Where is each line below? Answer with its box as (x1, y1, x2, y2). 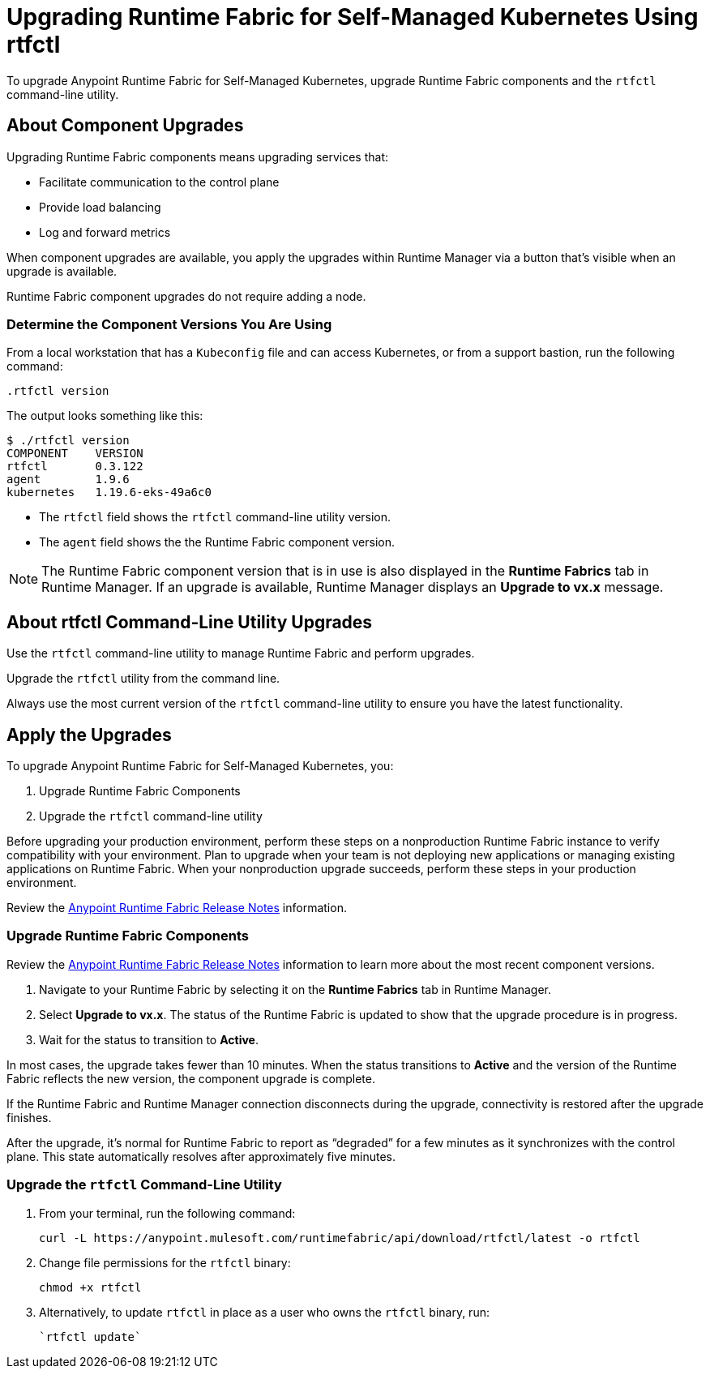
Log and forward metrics (39, 225, 171, 239)
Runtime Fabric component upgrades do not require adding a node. (6, 289, 366, 303)
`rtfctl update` (39, 1330, 142, 1343)
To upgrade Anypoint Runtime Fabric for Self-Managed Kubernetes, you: (6, 759, 394, 773)
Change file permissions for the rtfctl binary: (39, 1255, 291, 1270)
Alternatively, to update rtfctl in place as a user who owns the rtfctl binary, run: (39, 1304, 490, 1319)
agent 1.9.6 (6, 473, 130, 486)
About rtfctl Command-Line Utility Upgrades (6, 611, 373, 632)
